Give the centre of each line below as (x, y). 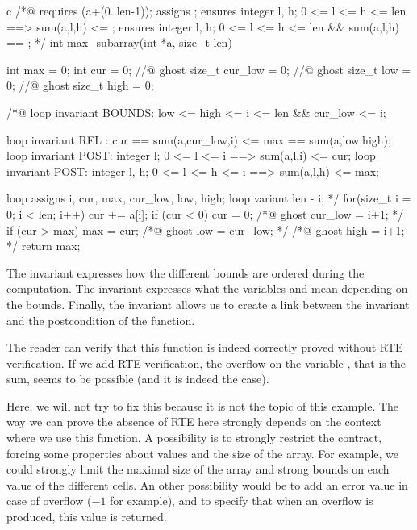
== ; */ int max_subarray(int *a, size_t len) (119, 42)
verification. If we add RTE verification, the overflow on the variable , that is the (206, 363)
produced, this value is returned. (87, 517)
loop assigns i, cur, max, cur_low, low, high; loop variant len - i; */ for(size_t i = (209, 198)
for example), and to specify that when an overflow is (242, 501)
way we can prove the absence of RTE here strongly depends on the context (194, 421)
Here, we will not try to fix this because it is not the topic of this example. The (203, 405)
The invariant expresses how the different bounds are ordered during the (186, 272)
